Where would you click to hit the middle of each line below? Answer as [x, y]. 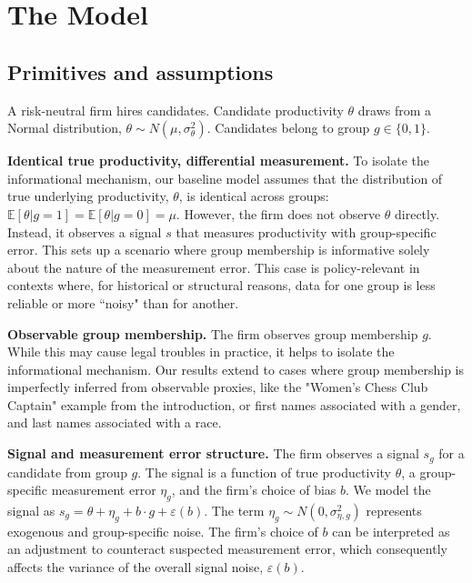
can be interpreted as [391, 531]
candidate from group [67, 472]
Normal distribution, [65, 128]
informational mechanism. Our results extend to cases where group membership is [236, 369]
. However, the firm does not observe [278, 213]
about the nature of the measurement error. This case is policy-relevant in [214, 267]
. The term [234, 510]
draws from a [395, 110]
